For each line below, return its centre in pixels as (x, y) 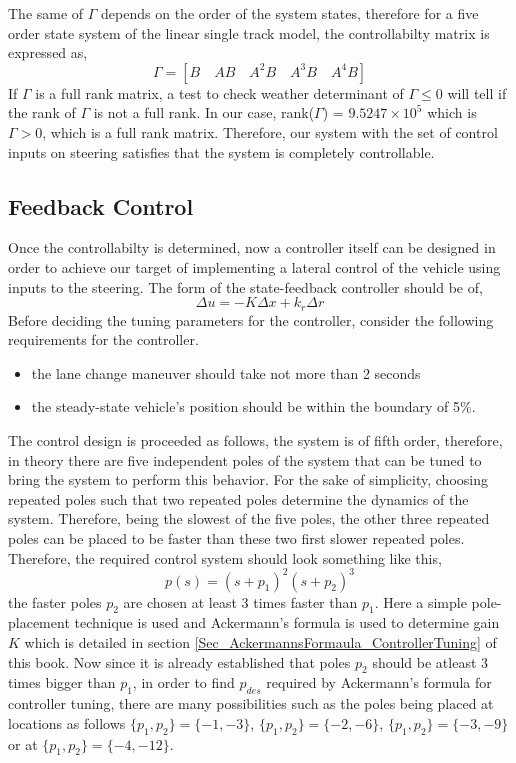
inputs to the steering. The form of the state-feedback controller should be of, (245, 286)
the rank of (42, 112)
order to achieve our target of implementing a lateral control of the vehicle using (254, 266)
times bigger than (62, 682)
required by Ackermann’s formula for (379, 682)
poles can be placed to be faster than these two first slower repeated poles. (236, 537)
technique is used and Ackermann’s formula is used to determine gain (287, 622)
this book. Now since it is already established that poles (179, 661)
